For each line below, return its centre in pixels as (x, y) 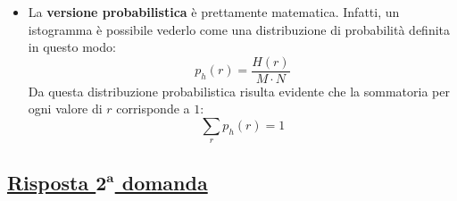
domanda (165, 182)
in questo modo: (72, 47)
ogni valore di (65, 109)
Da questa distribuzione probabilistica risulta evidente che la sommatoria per (239, 91)
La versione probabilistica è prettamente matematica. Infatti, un (214, 12)
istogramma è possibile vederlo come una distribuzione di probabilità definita (239, 29)
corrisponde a (153, 109)
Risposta (48, 182)
